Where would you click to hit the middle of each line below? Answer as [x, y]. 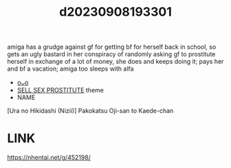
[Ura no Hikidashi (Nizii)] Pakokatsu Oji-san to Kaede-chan [90, 111]
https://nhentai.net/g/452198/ [49, 158]
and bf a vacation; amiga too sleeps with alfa [70, 69]
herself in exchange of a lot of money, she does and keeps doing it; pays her [115, 62]
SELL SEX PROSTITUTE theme [60, 91]
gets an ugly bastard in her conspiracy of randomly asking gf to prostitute [111, 54]
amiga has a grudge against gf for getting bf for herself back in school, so [112, 47]
